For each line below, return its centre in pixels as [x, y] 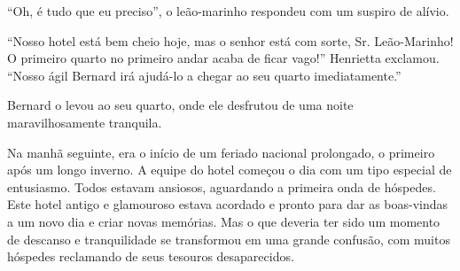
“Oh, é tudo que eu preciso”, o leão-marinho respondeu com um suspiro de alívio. [228, 11]
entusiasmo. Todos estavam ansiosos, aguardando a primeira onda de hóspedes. [222, 186]
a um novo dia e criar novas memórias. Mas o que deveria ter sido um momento [224, 221]
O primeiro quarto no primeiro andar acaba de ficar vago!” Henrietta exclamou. [223, 58]
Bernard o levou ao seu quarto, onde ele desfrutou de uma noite [180, 105]
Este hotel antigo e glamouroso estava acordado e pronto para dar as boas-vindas [228, 204]
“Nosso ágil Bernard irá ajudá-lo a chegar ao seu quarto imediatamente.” [204, 75]
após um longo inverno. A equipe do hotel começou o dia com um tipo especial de [230, 170]
